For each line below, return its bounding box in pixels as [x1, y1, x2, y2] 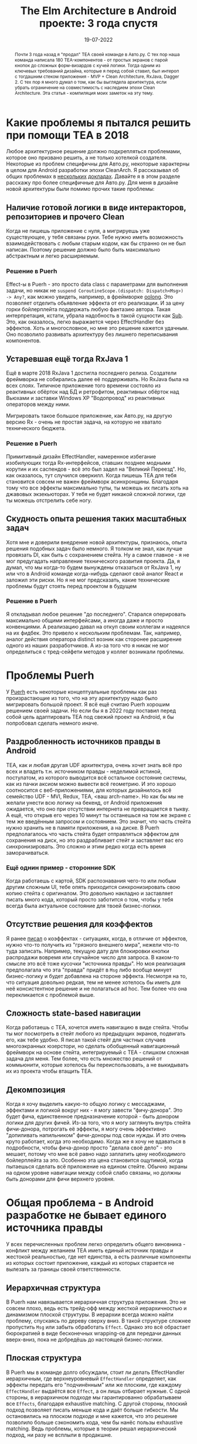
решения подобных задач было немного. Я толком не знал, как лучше [6, 545, 183, 552]
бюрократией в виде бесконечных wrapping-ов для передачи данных [6, 1330, 182, 1337]
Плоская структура [6, 1353, 82, 1363]
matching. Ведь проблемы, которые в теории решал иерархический [6, 1425, 177, 1432]
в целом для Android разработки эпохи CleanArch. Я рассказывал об [6, 167, 179, 174]
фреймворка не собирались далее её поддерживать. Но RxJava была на [6, 376, 189, 383]
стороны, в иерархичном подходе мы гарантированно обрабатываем [6, 1393, 182, 1400]
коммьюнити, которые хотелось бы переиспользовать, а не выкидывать [6, 1062, 189, 1069]
